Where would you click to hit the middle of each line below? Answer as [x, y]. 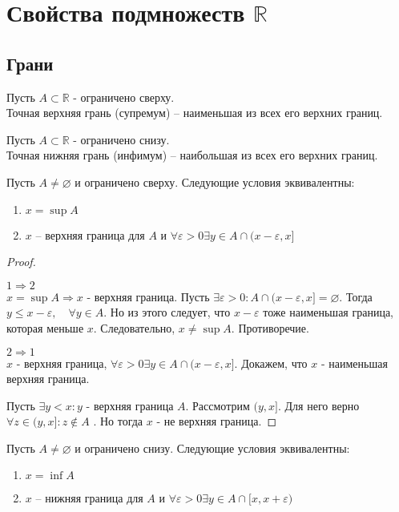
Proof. [21, 262]
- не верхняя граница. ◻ [217, 421]
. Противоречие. [270, 327]
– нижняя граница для [89, 498]
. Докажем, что [271, 363]
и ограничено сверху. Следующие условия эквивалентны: [215, 181]
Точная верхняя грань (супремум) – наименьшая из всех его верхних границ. [195, 113]
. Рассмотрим [218, 405]
